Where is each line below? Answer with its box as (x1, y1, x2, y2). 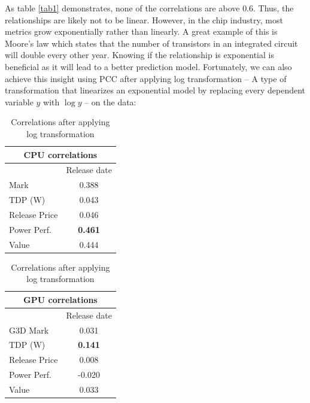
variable (5, 95, 34, 108)
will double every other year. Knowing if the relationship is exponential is (5, 49, 274, 61)
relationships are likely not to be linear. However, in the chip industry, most (5, 13, 283, 26)
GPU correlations (23, 293, 98, 305)
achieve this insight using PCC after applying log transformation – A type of (5, 72, 287, 84)
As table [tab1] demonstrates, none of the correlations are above (5, 2, 240, 14)
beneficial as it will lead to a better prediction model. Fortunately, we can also (5, 60, 292, 72)
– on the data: (84, 95, 136, 108)
